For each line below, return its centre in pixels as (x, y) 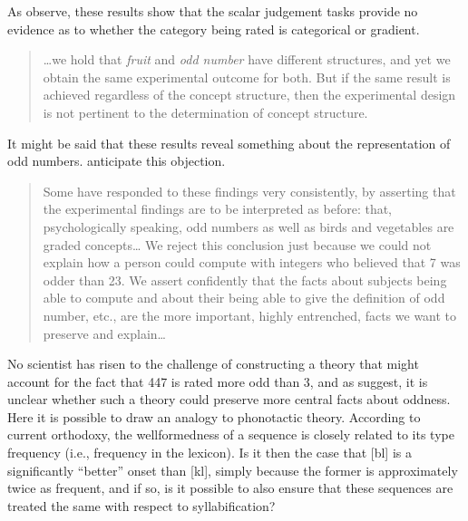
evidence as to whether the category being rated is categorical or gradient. (214, 29)
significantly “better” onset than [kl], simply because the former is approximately (233, 470)
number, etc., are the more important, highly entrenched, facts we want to (250, 315)
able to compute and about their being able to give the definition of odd (244, 298)
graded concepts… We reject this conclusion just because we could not (237, 244)
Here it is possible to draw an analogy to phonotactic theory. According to (214, 416)
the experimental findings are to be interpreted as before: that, (217, 209)
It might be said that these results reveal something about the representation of (229, 143)
